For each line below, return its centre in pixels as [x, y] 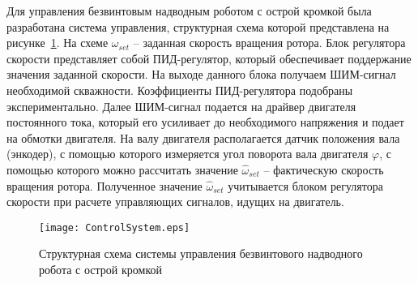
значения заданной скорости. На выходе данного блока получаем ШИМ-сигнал [201, 74]
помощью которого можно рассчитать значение [122, 169]
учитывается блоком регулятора [305, 185]
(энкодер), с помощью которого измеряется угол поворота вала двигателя [188, 154]
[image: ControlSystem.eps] [115, 227]
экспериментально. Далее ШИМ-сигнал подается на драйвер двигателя [181, 106]
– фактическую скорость [324, 169]
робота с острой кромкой [100, 269]
